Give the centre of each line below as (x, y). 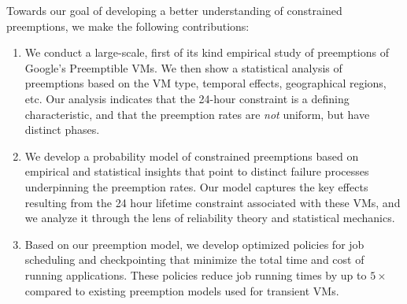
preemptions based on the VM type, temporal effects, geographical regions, (205, 83)
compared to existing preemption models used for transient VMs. (182, 290)
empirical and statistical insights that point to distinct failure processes (197, 171)
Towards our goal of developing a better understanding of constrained (174, 10)
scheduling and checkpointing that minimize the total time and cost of (194, 260)
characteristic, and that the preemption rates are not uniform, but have (197, 114)
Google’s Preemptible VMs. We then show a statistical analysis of (183, 67)
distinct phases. (62, 130)
